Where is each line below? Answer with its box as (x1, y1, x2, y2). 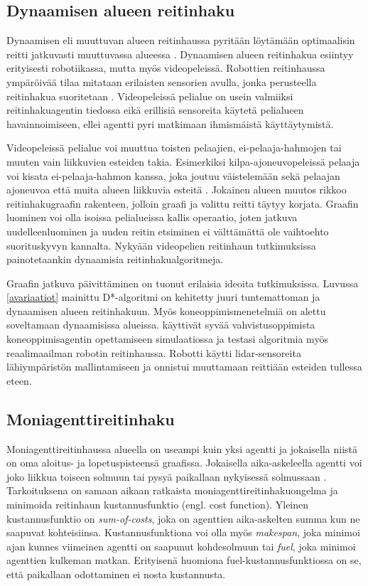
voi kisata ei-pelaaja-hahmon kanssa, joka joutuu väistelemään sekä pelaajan (6, 168, 340, 183)
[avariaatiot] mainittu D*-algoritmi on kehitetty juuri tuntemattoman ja (6, 289, 320, 304)
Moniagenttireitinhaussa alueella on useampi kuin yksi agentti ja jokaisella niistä (6, 441, 358, 456)
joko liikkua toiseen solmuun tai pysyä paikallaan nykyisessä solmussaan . (6, 469, 327, 484)
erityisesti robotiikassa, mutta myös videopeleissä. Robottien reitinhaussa (6, 60, 325, 75)
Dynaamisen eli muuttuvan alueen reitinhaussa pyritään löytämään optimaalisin (6, 33, 355, 48)
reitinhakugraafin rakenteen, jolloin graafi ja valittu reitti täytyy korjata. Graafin (6, 196, 359, 211)
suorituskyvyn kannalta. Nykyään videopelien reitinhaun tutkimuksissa (6, 238, 316, 252)
